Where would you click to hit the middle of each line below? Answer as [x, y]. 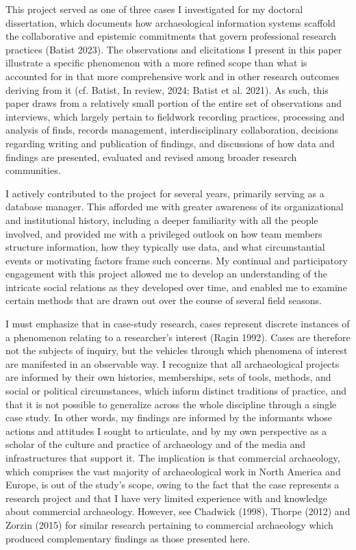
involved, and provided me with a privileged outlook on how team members [164, 233]
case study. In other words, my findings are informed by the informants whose [169, 417]
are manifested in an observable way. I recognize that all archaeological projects [173, 363]
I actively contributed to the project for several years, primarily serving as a [165, 193]
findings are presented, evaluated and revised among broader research [151, 157]
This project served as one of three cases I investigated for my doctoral [154, 9]
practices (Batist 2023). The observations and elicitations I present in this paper [174, 49]
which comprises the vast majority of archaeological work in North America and [173, 471]
